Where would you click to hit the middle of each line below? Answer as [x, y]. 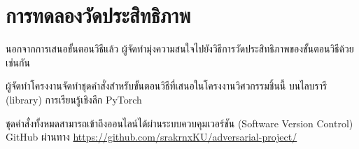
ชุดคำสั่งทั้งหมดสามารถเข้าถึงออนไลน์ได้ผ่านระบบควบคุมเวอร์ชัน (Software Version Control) [179, 123]
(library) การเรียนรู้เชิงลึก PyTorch [74, 99]
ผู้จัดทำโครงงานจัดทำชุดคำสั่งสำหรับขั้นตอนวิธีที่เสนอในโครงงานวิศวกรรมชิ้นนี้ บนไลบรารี [167, 86]
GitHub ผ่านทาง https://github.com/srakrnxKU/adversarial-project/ [152, 137]
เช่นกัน [18, 62]
